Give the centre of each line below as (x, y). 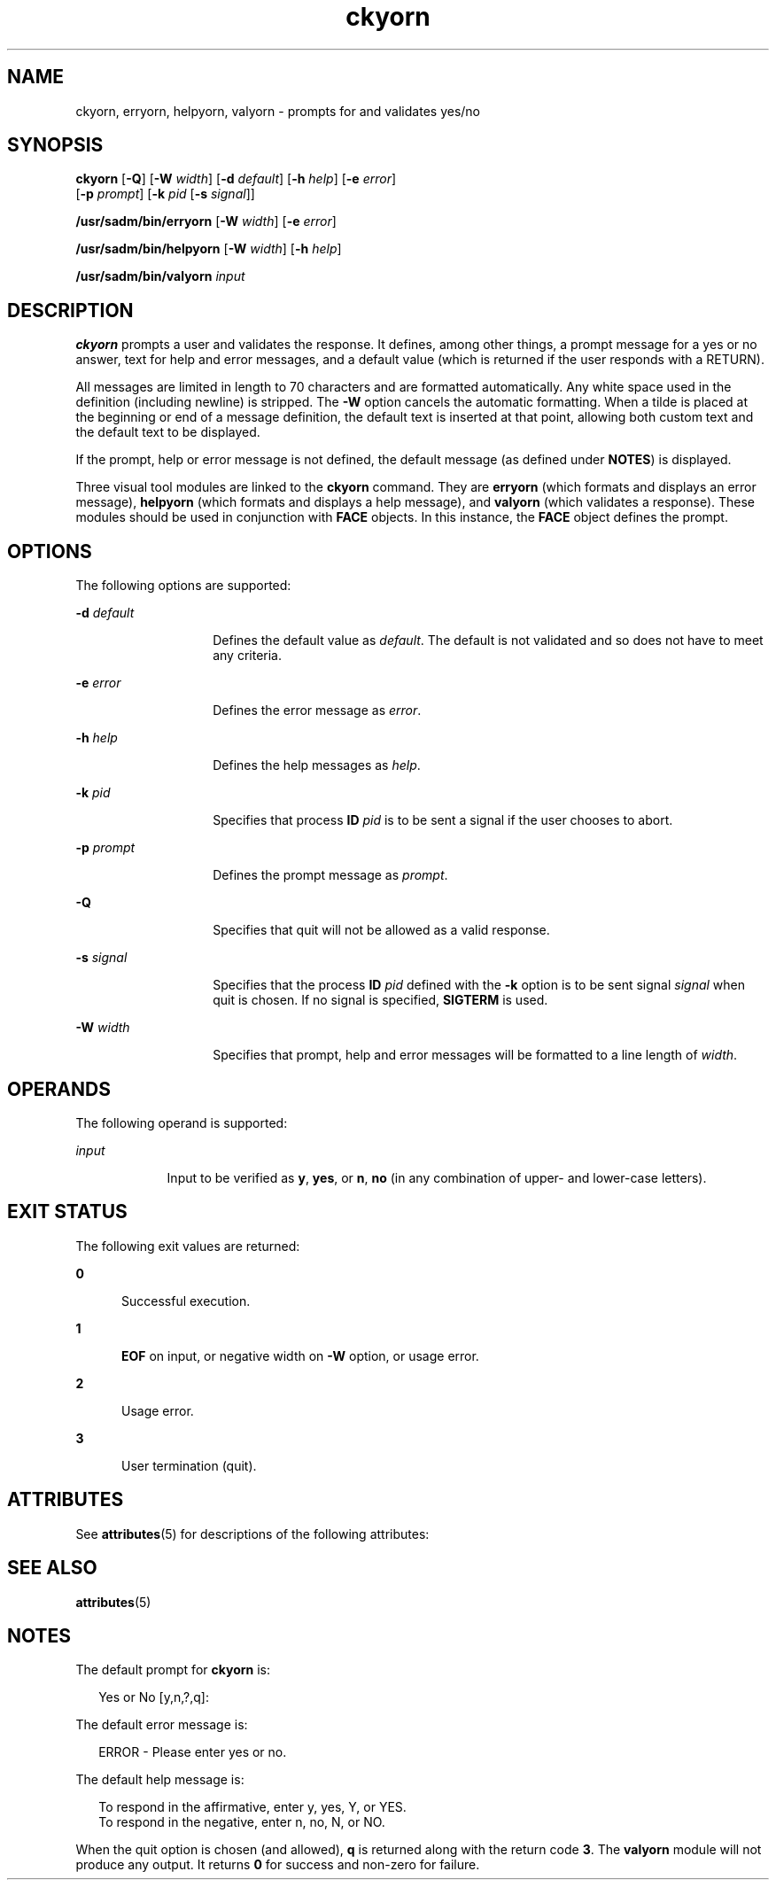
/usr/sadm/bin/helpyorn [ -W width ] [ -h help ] (209, 249)
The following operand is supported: (182, 1122)
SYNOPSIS (55, 145)
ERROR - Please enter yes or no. (193, 1752)
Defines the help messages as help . (317, 765)
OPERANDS (59, 1089)
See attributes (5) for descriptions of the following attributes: (252, 1534)
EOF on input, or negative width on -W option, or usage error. (300, 1355)
